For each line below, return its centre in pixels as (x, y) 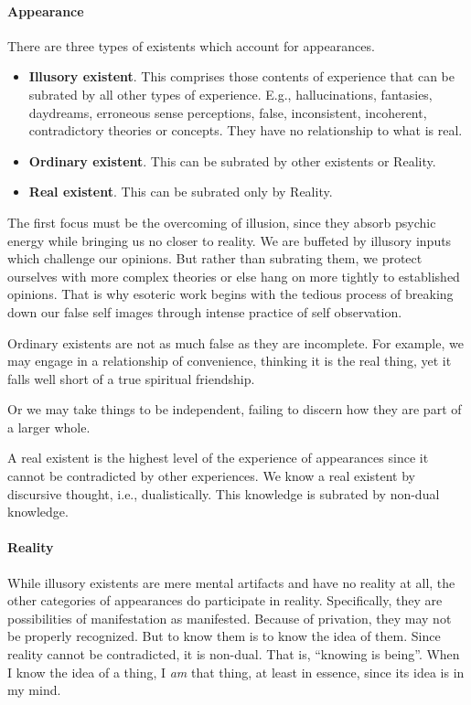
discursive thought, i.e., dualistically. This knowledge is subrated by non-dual (224, 493)
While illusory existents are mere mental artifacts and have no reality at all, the (231, 582)
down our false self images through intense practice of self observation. (205, 311)
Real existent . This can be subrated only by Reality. (181, 192)
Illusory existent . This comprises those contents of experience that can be (241, 76)
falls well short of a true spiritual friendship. (131, 378)
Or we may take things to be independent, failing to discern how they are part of (235, 409)
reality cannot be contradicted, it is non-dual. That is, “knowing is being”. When (234, 654)
